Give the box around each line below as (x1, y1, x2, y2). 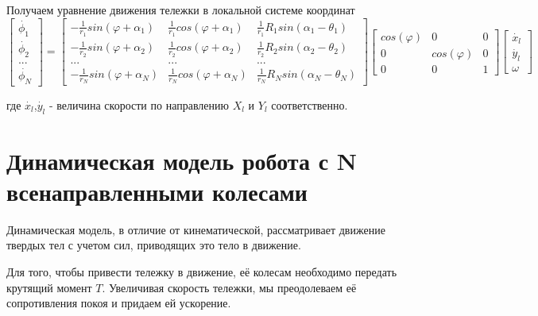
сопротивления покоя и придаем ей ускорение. (6, 295, 231, 311)
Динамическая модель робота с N (6, 144, 358, 176)
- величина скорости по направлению (48, 96, 229, 113)
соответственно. (271, 96, 348, 113)
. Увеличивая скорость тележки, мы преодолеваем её (102, 279, 357, 295)
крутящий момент (6, 279, 92, 295)
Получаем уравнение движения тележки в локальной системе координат (6, 2, 355, 17)
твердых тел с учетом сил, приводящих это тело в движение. (6, 237, 301, 253)
